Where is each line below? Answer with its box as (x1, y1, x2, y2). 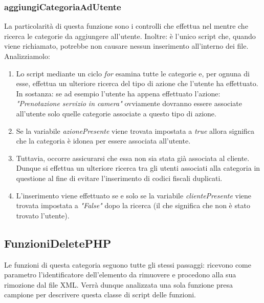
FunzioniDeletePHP (4, 235, 112, 251)
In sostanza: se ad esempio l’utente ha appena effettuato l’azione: (16, 88, 221, 98)
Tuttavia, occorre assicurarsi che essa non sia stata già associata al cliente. (16, 152, 250, 163)
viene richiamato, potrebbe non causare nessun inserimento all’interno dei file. (4, 41, 249, 51)
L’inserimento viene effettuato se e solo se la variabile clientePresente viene (16, 190, 252, 200)
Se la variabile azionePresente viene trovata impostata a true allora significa (16, 125, 255, 136)
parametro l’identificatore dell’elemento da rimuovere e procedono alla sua (4, 269, 236, 280)
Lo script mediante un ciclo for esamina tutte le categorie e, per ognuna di (16, 68, 250, 78)
